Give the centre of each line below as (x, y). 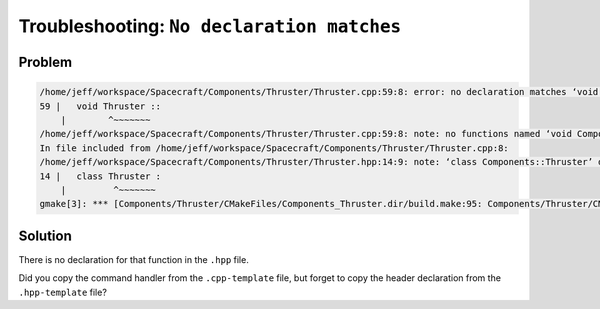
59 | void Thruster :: (100, 106)
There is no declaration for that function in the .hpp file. (133, 259)
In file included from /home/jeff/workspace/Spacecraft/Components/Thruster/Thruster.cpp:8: (274, 148)
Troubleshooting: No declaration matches (210, 26)
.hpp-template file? (62, 292)
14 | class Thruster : (100, 176)
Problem (45, 61)
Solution (45, 235)
